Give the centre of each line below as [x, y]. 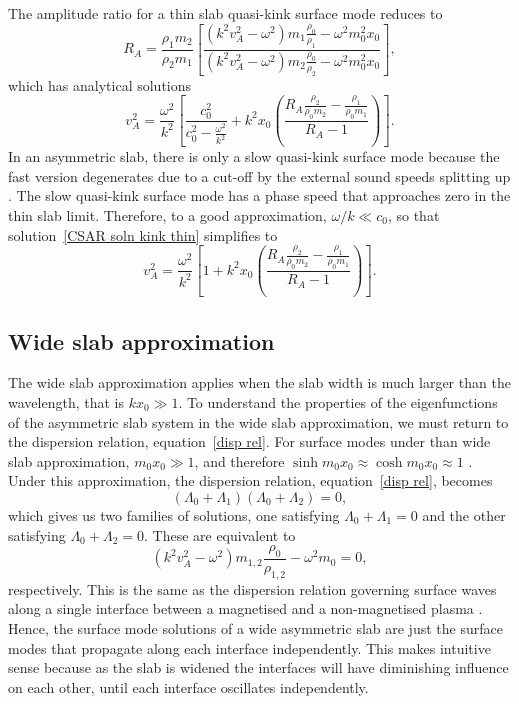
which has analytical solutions [100, 84]
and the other [464, 514]
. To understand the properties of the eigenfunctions [338, 401]
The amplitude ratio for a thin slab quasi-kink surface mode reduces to [225, 13]
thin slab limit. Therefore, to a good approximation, [167, 214]
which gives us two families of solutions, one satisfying [174, 514]
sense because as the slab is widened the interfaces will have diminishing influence [258, 667]
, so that [413, 214]
